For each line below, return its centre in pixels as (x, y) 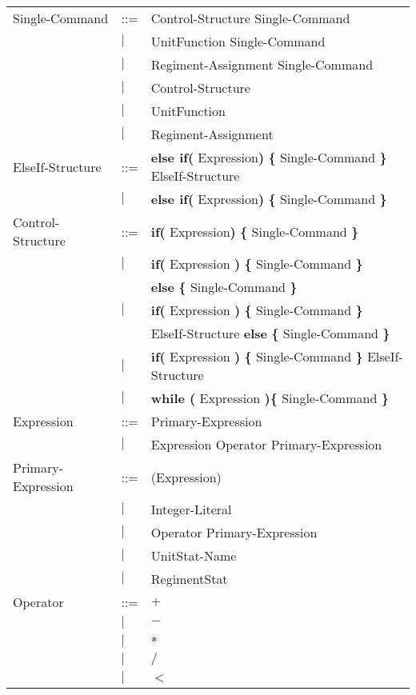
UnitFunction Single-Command (238, 41)
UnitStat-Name (194, 555)
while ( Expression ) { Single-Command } (270, 398)
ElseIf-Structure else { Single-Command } (270, 333)
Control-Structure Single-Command (250, 18)
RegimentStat (189, 579)
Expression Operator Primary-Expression (266, 444)
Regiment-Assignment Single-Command (262, 64)
